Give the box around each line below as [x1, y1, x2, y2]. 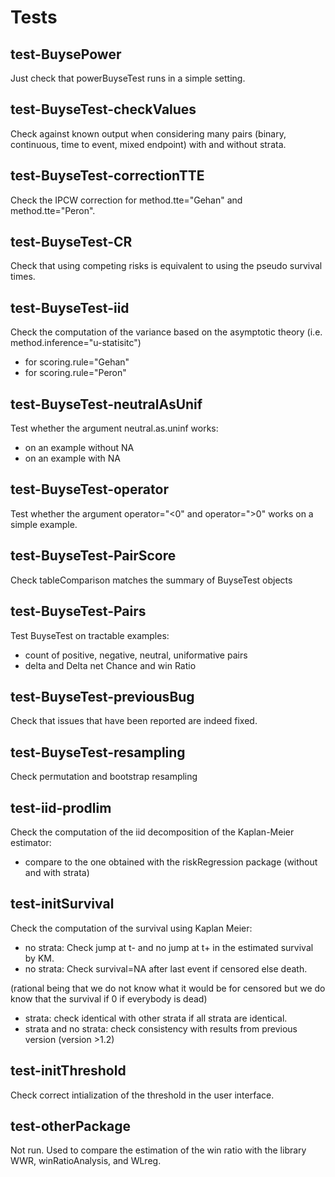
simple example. [10, 518, 78, 530]
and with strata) [24, 866, 90, 878]
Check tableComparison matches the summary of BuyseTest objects [10, 574, 293, 586]
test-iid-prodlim [10, 799, 112, 816]
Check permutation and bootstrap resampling [10, 771, 198, 783]
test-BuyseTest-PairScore [10, 547, 177, 565]
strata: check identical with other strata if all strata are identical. [24, 1012, 288, 1024]
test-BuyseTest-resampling [10, 744, 186, 761]
